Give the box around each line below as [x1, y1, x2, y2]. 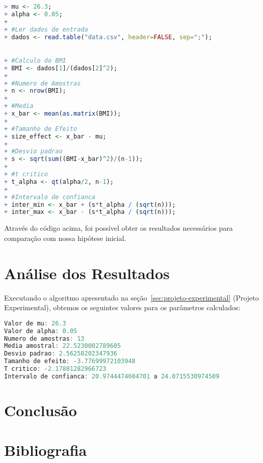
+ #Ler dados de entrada [4, 25, 88, 33]
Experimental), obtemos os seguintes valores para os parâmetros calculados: [4, 302, 241, 313]
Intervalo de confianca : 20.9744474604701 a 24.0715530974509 [4, 372, 220, 380]
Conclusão [4, 399, 77, 420]
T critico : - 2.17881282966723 [4, 365, 107, 373]
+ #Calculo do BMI [4, 57, 66, 64]
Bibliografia [4, 440, 87, 460]
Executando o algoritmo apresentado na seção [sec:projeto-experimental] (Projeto [4, 292, 259, 303]
